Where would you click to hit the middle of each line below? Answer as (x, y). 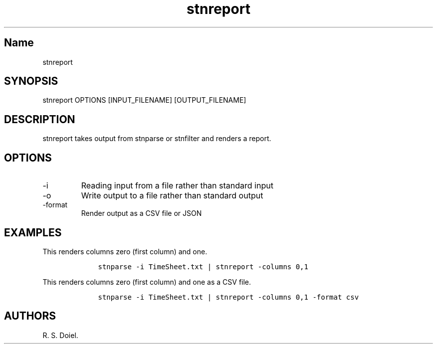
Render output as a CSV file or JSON (141, 213)
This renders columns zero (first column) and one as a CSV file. (147, 282)
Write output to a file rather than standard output (172, 196)
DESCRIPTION (40, 119)
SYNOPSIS (31, 81)
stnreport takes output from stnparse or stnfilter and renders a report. (157, 139)
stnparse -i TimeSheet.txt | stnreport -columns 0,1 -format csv (228, 297)
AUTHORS (30, 316)
